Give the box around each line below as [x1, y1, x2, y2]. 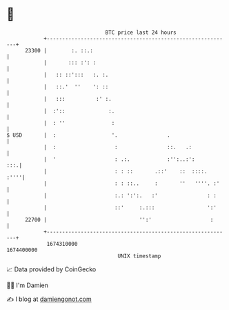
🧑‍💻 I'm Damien [6, 281, 49, 289]
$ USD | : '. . [6, 131, 170, 139]
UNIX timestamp [117, 252, 161, 260]
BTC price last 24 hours [105, 29, 177, 36]
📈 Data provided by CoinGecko [6, 265, 97, 273]
